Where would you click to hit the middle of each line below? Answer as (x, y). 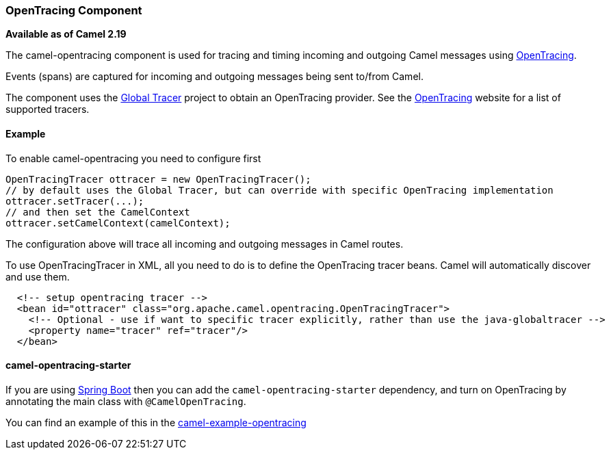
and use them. (38, 276)
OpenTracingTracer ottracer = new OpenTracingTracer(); (158, 179)
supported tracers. (48, 109)
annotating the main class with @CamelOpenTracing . (126, 401)
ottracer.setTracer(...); (75, 201)
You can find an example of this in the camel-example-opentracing (156, 422)
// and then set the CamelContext (98, 212)
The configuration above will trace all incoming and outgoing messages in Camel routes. (205, 244)
